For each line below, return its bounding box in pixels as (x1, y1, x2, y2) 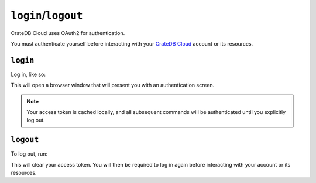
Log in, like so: (11, 71, 46, 78)
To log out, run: (11, 150, 48, 157)
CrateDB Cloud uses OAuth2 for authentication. (11, 29, 125, 36)
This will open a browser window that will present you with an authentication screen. (11, 82, 215, 89)
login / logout (11, 9, 83, 22)
